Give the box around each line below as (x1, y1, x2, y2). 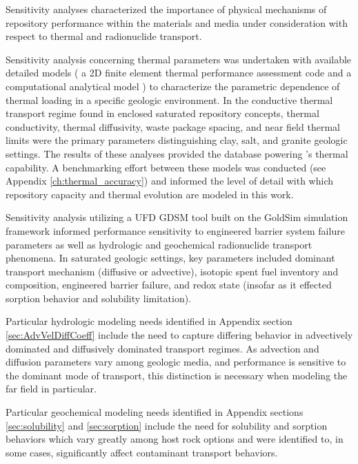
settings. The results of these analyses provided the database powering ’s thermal (6, 146, 348, 160)
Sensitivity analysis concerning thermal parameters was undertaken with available (6, 52, 352, 66)
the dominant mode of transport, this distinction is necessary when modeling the (6, 368, 348, 382)
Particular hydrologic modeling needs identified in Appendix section (6, 314, 292, 328)
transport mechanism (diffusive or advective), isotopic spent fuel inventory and (6, 264, 339, 278)
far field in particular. (6, 381, 97, 396)
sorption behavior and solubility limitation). (6, 291, 192, 305)
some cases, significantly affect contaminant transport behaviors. (6, 445, 278, 459)
